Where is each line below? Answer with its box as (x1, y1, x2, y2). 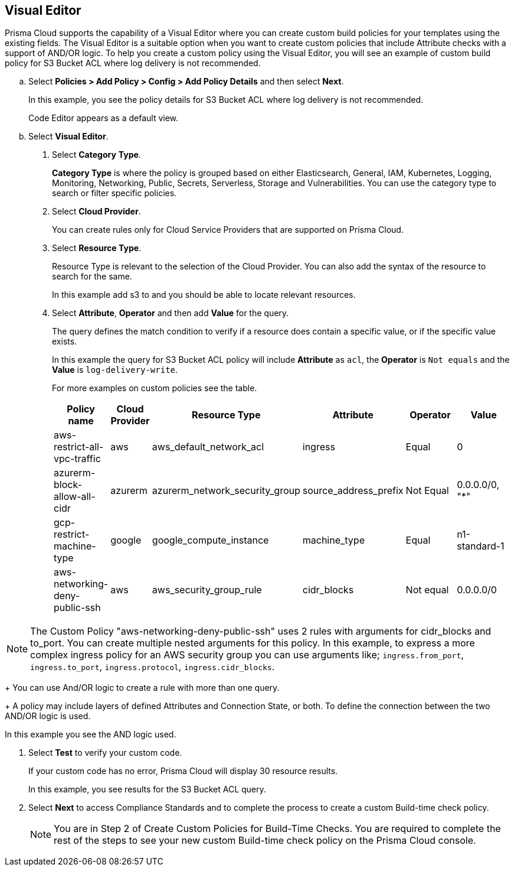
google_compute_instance (152, 534, 269, 547)
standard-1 (457, 540, 505, 552)
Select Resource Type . (52, 243, 142, 253)
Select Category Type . (52, 149, 141, 160)
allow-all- (54, 490, 96, 503)
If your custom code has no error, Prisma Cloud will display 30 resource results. (28, 766, 338, 776)
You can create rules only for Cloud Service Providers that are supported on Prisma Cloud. (52, 225, 404, 235)
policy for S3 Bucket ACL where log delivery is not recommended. (5, 58, 261, 69)
